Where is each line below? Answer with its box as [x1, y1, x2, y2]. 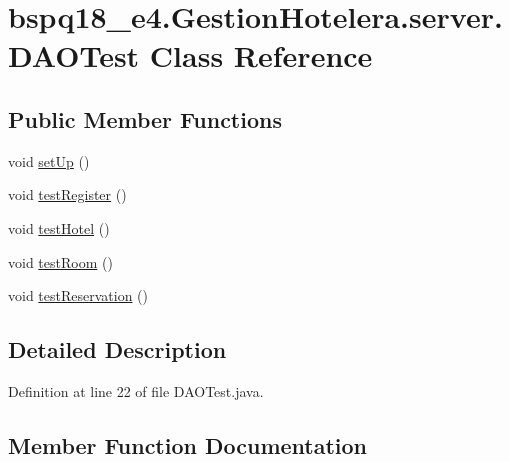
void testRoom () [8, 251, 113, 272]
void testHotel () [8, 217, 110, 238]
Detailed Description [8, 334, 227, 365]
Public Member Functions [8, 103, 282, 134]
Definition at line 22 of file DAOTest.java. [8, 380, 264, 401]
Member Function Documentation [8, 429, 368, 460]
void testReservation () [8, 285, 148, 306]
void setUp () [8, 150, 90, 171]
